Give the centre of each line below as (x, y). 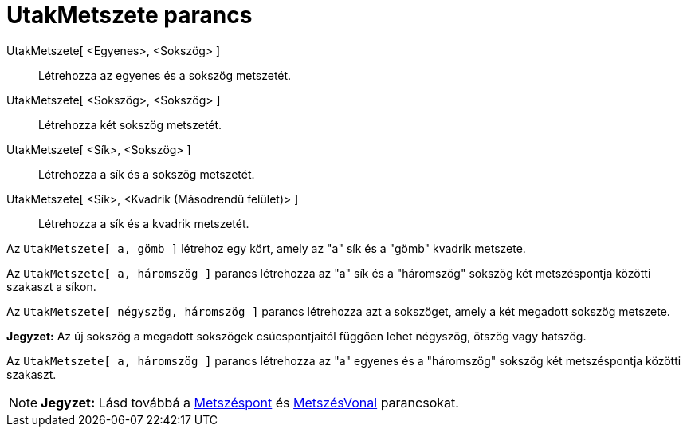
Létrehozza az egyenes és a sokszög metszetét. (165, 75)
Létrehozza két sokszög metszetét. (130, 124)
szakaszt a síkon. (51, 286)
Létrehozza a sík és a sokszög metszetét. (147, 174)
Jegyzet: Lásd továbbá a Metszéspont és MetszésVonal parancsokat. (250, 402)
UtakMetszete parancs (130, 15)
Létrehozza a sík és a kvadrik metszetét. (144, 223)
